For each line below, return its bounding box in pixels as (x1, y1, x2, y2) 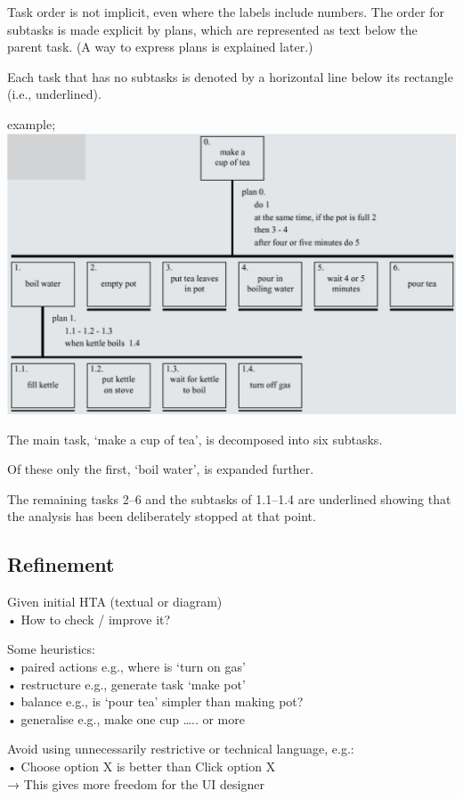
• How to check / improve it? (7, 609, 171, 628)
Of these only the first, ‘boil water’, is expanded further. (7, 460, 314, 478)
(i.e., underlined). (7, 85, 102, 103)
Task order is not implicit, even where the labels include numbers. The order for (7, 3, 444, 20)
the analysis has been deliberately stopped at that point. (7, 507, 316, 526)
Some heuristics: (7, 640, 95, 658)
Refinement (7, 550, 115, 578)
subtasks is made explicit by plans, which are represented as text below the (7, 20, 418, 38)
